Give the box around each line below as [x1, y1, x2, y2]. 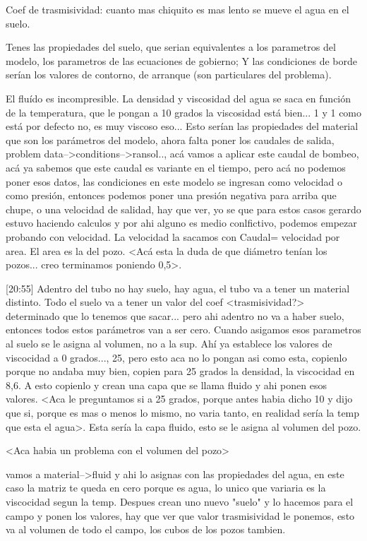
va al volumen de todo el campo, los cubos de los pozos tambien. [6, 522, 286, 537]
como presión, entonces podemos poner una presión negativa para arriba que [6, 188, 337, 203]
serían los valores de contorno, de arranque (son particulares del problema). [6, 67, 332, 82]
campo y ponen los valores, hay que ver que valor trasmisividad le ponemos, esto [6, 508, 355, 523]
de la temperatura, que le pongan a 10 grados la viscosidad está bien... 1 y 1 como [6, 105, 362, 119]
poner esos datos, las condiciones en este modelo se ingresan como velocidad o [6, 174, 343, 189]
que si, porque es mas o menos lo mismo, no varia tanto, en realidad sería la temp [6, 405, 360, 420]
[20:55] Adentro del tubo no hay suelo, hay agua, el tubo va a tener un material [6, 280, 350, 295]
